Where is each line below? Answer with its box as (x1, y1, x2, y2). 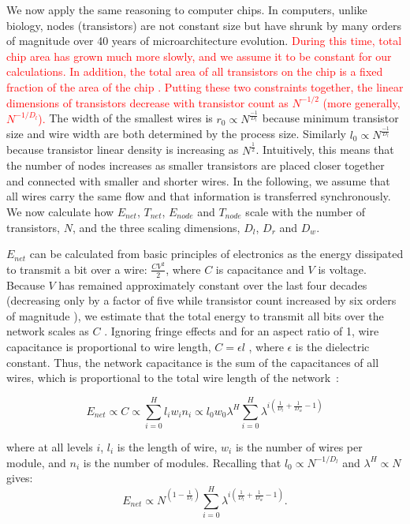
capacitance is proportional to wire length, (6, 339, 211, 355)
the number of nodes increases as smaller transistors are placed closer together (6, 157, 385, 174)
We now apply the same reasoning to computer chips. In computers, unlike (6, 2, 367, 17)
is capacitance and (215, 260, 304, 277)
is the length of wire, (117, 438, 218, 455)
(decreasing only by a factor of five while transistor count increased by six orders (6, 292, 397, 309)
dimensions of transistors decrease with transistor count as (6, 94, 289, 110)
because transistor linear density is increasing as (6, 141, 239, 158)
